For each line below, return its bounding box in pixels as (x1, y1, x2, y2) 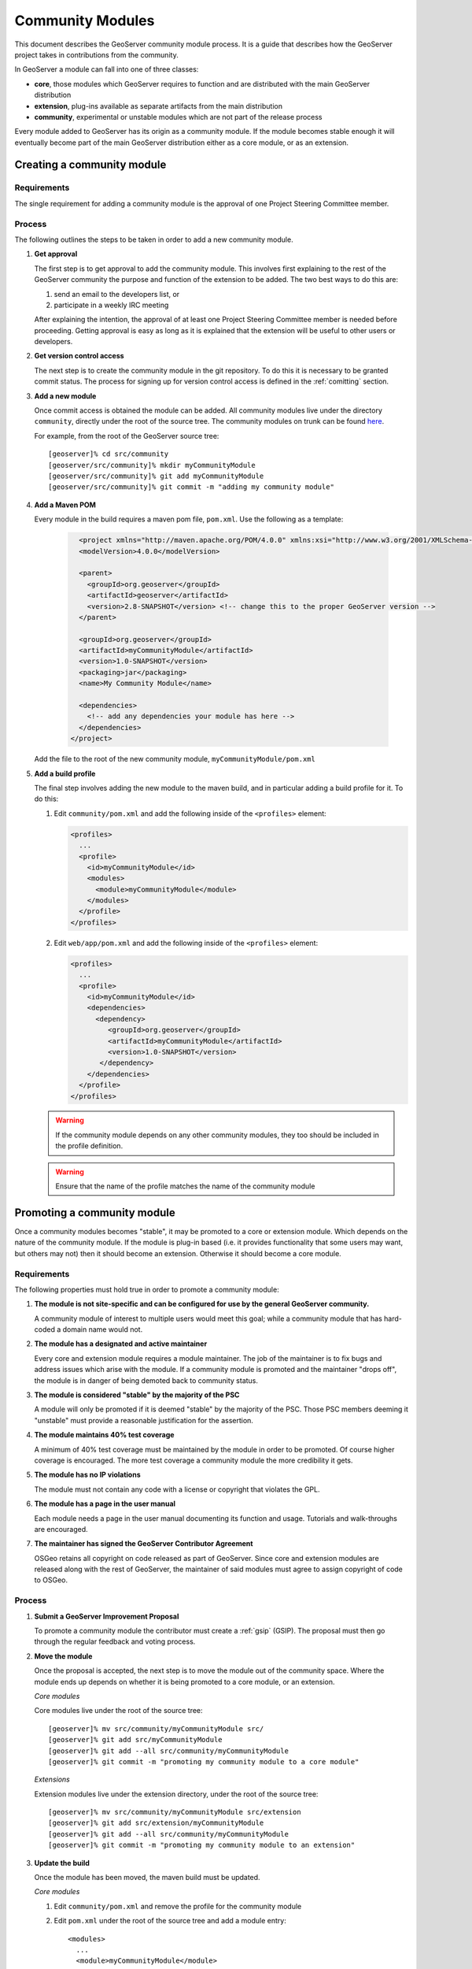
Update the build (34, 1858, 90, 1867)
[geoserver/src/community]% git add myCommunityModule (48, 472, 264, 480)
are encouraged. (34, 1524, 88, 1533)
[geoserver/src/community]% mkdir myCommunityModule (48, 461, 256, 469)
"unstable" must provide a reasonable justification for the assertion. (34, 1415, 253, 1425)
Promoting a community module (14, 1206, 176, 1219)
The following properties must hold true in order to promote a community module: (14, 1285, 279, 1294)
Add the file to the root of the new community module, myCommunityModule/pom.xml (34, 755, 316, 764)
